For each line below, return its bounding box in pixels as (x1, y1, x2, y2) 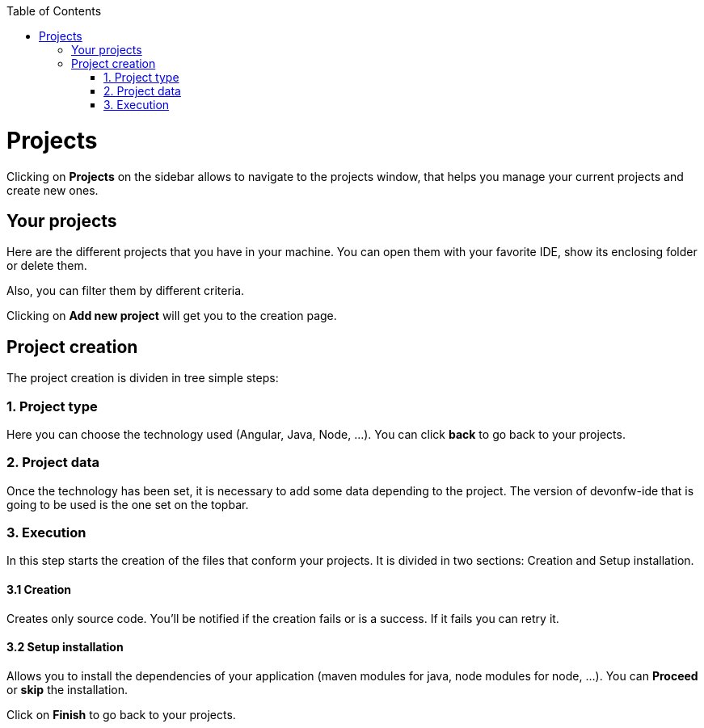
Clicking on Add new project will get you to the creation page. (6, 309, 337, 323)
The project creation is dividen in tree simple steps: (6, 371, 279, 385)
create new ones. (6, 183, 99, 197)
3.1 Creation (6, 583, 72, 597)
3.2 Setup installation (6, 640, 124, 654)
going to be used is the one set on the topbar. (6, 497, 249, 511)
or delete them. (6, 259, 87, 273)
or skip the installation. (6, 682, 128, 696)
